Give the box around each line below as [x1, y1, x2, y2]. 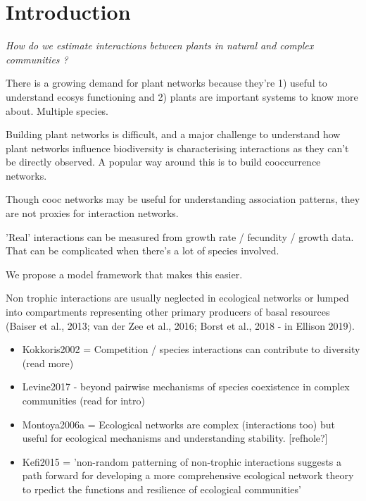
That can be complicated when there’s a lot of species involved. [6, 243, 279, 258]
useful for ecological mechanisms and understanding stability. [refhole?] [22, 431, 328, 445]
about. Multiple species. [6, 103, 109, 118]
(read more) [22, 355, 74, 370]
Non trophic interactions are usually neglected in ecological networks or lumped [6, 290, 349, 305]
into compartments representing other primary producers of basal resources [6, 304, 330, 319]
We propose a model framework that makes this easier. [6, 266, 243, 281]
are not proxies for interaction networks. [6, 206, 179, 221]
